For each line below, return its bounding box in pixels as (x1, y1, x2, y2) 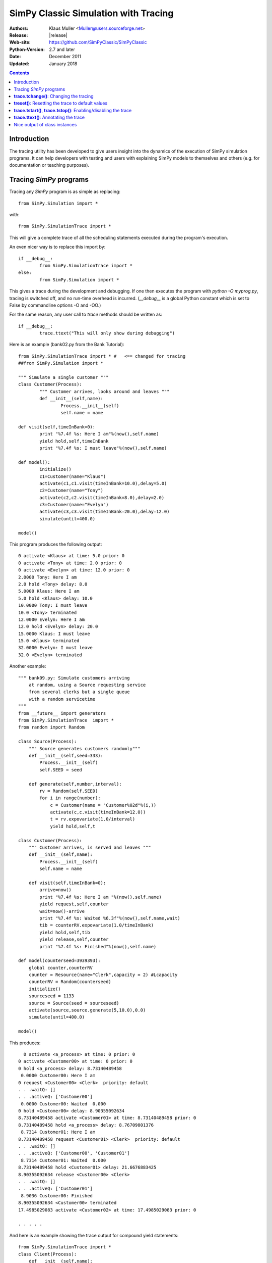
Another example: (9, 663, 46, 669)
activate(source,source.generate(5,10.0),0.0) (28, 1007, 146, 1013)
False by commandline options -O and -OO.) (9, 302, 101, 308)
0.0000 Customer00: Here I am (21, 1073, 96, 1079)
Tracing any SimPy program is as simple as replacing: (9, 188, 121, 195)
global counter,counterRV (28, 965, 93, 970)
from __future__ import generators (18, 710, 106, 716)
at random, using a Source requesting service (28, 682, 146, 688)
